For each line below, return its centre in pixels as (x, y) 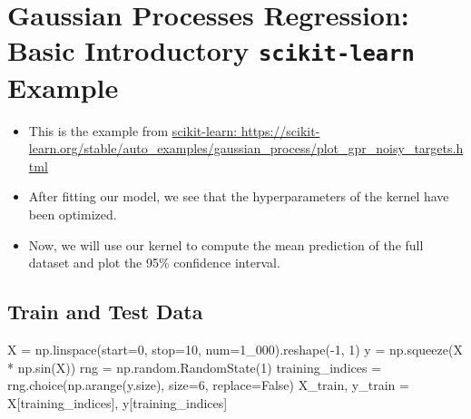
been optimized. (73, 214)
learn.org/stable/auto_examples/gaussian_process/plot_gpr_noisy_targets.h (246, 148)
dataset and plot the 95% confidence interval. (154, 263)
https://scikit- (280, 130)
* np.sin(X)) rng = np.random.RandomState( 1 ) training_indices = (195, 367)
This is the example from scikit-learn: (133, 130)
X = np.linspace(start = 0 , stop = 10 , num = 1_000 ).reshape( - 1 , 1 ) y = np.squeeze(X (235, 349)
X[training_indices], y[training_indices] (118, 402)
